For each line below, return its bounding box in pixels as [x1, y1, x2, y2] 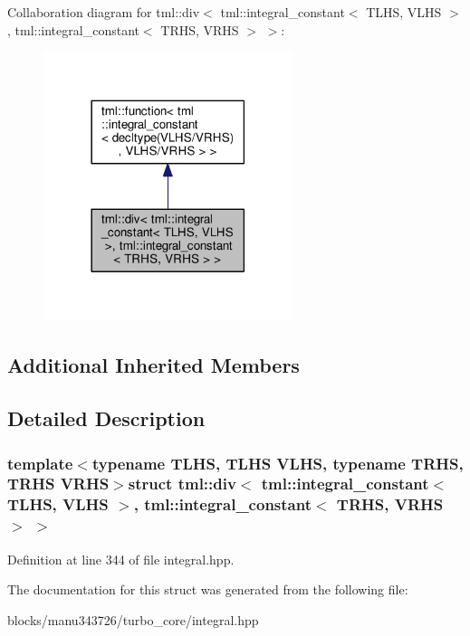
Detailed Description [7, 404, 206, 432]
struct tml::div [128, 472, 236, 495]
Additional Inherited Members [7, 351, 300, 379]
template [7, 451, 73, 474]
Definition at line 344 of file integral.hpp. [7, 549, 235, 568]
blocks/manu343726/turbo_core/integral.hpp [7, 610, 259, 629]
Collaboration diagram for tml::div [7, 3, 200, 21]
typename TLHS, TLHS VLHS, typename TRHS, [91, 451, 464, 474]
